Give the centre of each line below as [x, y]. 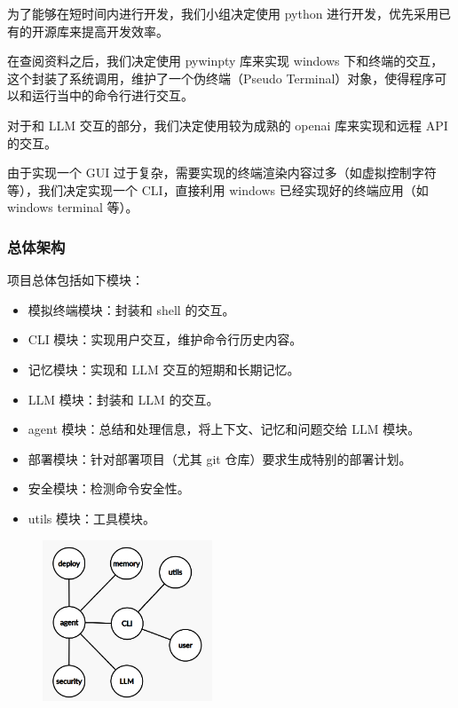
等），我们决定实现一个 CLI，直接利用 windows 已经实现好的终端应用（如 [218, 189]
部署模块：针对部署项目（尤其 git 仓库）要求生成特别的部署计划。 [220, 458]
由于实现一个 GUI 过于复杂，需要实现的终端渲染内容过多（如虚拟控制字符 [222, 173]
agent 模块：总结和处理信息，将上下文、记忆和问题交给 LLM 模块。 [224, 429]
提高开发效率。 [125, 31]
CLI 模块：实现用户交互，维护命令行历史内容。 [165, 339]
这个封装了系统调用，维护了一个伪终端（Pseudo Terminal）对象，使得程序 [221, 78]
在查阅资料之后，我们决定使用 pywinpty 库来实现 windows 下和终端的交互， [225, 61]
